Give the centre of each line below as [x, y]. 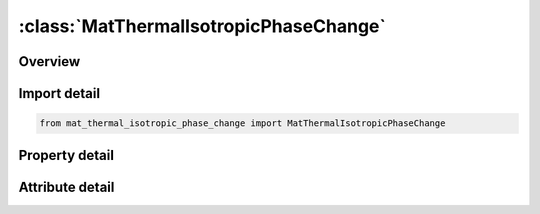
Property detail [66, 155]
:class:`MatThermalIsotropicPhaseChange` [202, 26]
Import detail [59, 93]
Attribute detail [66, 186]
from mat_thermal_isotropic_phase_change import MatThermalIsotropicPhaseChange [242, 123]
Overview [49, 61]
